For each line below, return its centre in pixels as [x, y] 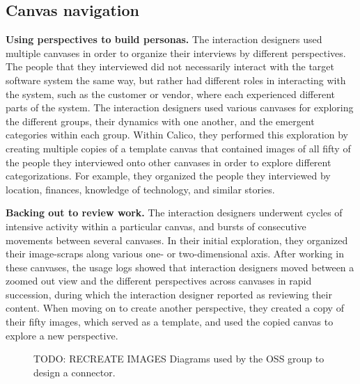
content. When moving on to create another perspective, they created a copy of [175, 308]
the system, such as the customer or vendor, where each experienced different [171, 94]
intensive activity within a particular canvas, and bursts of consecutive [156, 226]
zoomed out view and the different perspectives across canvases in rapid [159, 281]
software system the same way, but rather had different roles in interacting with [176, 80]
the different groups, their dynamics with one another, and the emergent [160, 121]
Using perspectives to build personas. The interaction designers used [164, 39]
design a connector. [75, 372]
